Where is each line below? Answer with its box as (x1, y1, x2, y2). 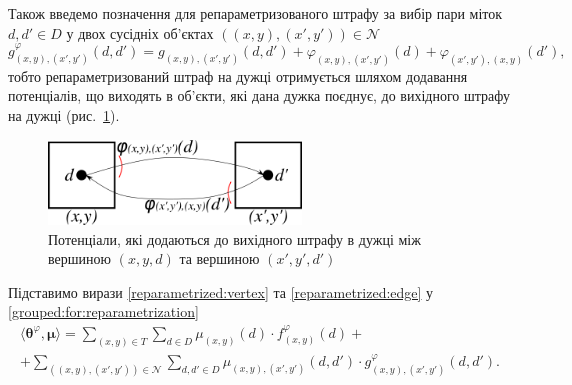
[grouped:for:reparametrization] (8, 301, 199, 322)
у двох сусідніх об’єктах (66, 22, 214, 43)
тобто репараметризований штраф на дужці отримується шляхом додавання (8, 65, 468, 86)
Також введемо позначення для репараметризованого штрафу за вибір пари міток (8, 3, 503, 23)
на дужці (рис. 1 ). (8, 105, 120, 126)
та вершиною (179, 248, 260, 269)
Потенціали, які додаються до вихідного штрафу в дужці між (48, 228, 421, 249)
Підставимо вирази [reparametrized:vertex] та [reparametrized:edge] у (8, 281, 434, 302)
